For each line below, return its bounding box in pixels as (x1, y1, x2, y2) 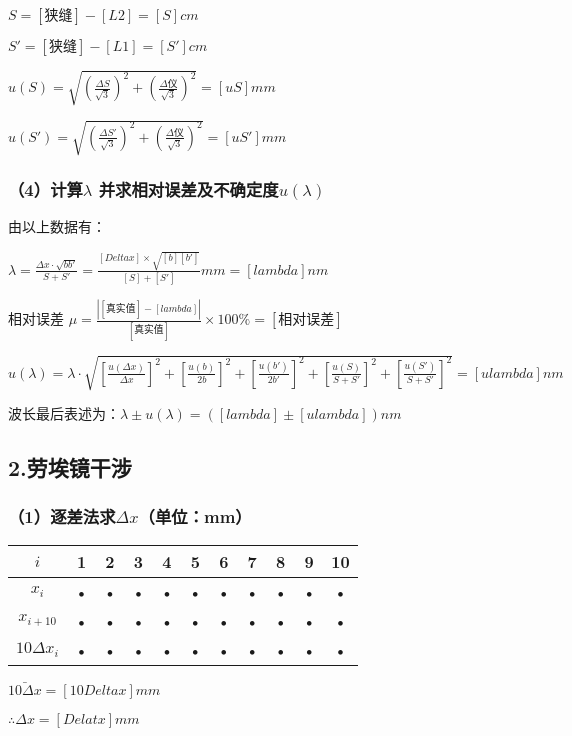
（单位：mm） (138, 504, 252, 529)
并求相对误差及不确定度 (98, 177, 279, 202)
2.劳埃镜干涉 (8, 452, 132, 483)
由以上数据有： (8, 216, 106, 237)
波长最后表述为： (8, 403, 120, 424)
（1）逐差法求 (8, 504, 116, 529)
